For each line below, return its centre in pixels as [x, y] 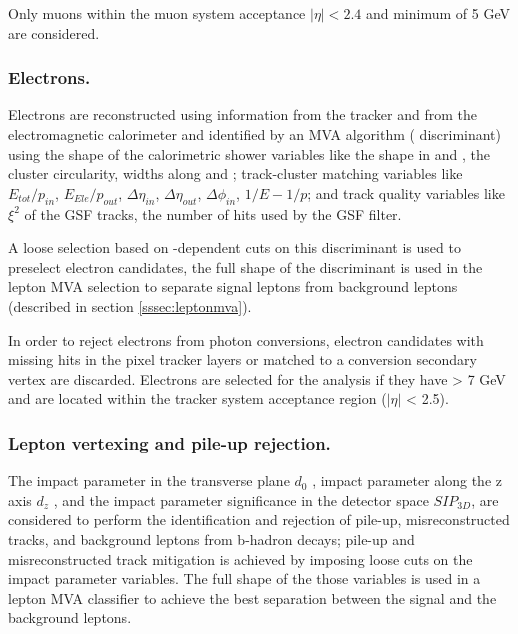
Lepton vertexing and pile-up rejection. [169, 442]
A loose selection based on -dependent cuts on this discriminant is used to [234, 247]
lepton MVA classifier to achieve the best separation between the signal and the [252, 597]
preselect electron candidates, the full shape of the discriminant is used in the [245, 266]
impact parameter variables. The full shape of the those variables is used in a [244, 578]
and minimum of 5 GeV [437, 13]
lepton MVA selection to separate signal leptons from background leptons [233, 286]
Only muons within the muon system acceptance [157, 13]
